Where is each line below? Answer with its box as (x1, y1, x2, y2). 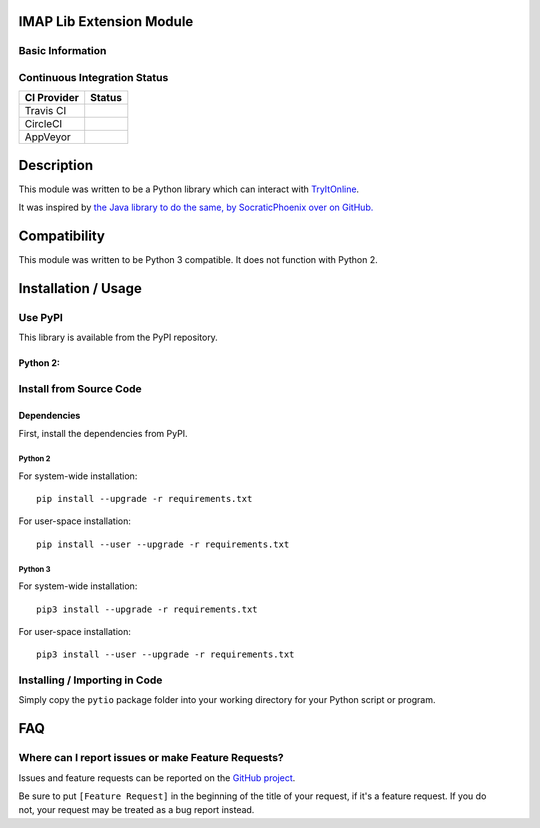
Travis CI (24, 104, 67, 118)
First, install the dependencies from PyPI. (18, 428, 189, 440)
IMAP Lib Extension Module (18, 13, 194, 30)
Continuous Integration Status (18, 70, 169, 84)
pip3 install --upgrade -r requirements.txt (36, 603, 259, 615)
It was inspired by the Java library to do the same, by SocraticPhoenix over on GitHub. (18, 201, 374, 214)
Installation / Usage (18, 280, 142, 297)
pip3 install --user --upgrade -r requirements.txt (36, 649, 295, 660)
